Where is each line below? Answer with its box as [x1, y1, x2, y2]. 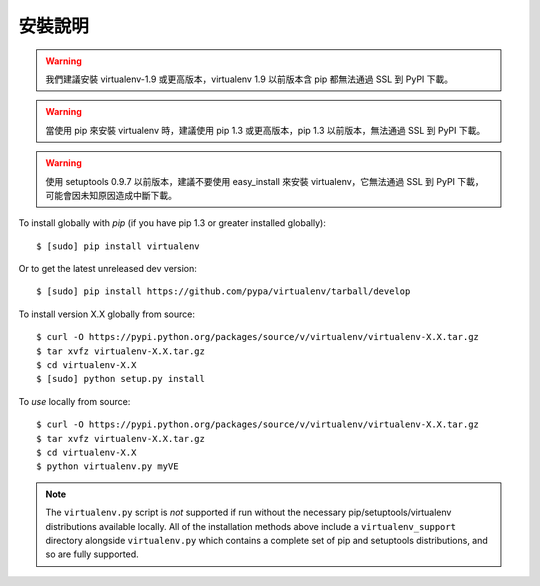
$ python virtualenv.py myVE [36, 461, 179, 472]
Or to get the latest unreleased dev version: [18, 263, 197, 275]
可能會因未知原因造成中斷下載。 [45, 189, 177, 201]
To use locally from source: [18, 395, 131, 407]
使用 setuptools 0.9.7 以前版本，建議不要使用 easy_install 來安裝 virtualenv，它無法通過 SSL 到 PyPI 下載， [45, 175, 484, 187]
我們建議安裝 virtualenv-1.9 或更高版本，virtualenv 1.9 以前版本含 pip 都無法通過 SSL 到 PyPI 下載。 [45, 73, 454, 85]
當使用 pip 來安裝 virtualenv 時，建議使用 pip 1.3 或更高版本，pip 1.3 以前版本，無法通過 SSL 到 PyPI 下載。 [45, 124, 486, 136]
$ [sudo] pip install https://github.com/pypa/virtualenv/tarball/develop [36, 286, 411, 297]
